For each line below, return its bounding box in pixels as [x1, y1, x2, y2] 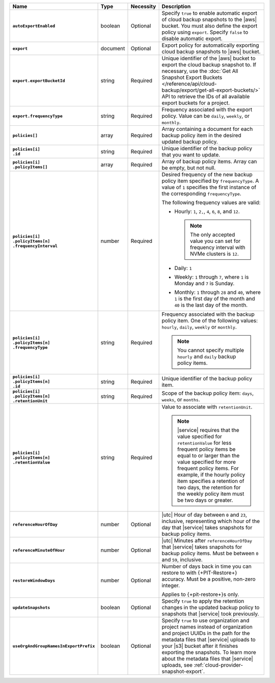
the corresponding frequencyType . [161, 190, 241, 197]
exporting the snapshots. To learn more [161, 649, 257, 655]
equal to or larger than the [177, 452, 240, 459]
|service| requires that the [177, 427, 239, 433]
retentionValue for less [177, 440, 232, 446]
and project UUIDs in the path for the [161, 630, 250, 637]
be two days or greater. [177, 497, 233, 504]
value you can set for [190, 237, 241, 244]
